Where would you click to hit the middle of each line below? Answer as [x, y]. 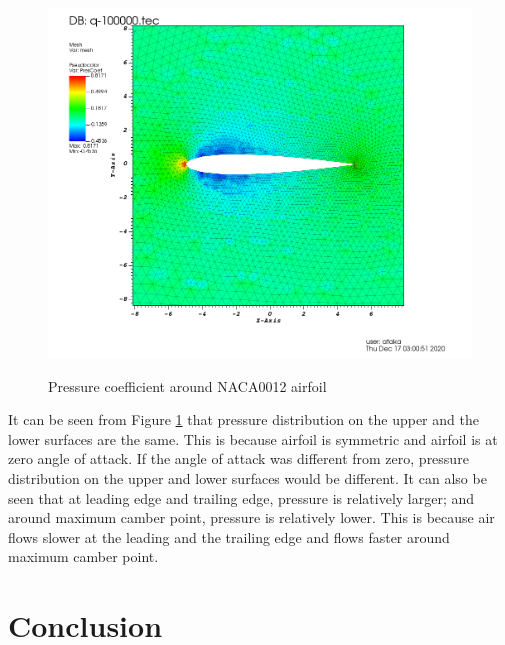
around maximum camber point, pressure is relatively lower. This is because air [251, 517]
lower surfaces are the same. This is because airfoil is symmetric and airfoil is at [253, 438]
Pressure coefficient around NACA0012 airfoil [187, 385]
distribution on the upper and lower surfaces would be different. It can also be [247, 477]
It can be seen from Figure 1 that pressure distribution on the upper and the [243, 419]
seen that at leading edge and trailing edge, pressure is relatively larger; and [241, 497]
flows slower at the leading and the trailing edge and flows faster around [229, 536]
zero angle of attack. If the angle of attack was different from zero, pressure [238, 458]
